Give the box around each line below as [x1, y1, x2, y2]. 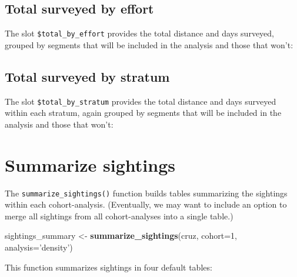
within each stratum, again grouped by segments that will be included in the [5, 106, 282, 119]
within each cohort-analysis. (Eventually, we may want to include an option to [5, 198, 287, 211]
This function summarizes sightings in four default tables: [5, 261, 212, 273]
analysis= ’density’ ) [5, 241, 73, 253]
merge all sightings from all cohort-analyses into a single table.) [5, 209, 233, 222]
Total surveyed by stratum [5, 67, 170, 85]
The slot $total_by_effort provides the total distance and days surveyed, [5, 27, 275, 39]
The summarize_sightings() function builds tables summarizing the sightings [5, 186, 288, 199]
